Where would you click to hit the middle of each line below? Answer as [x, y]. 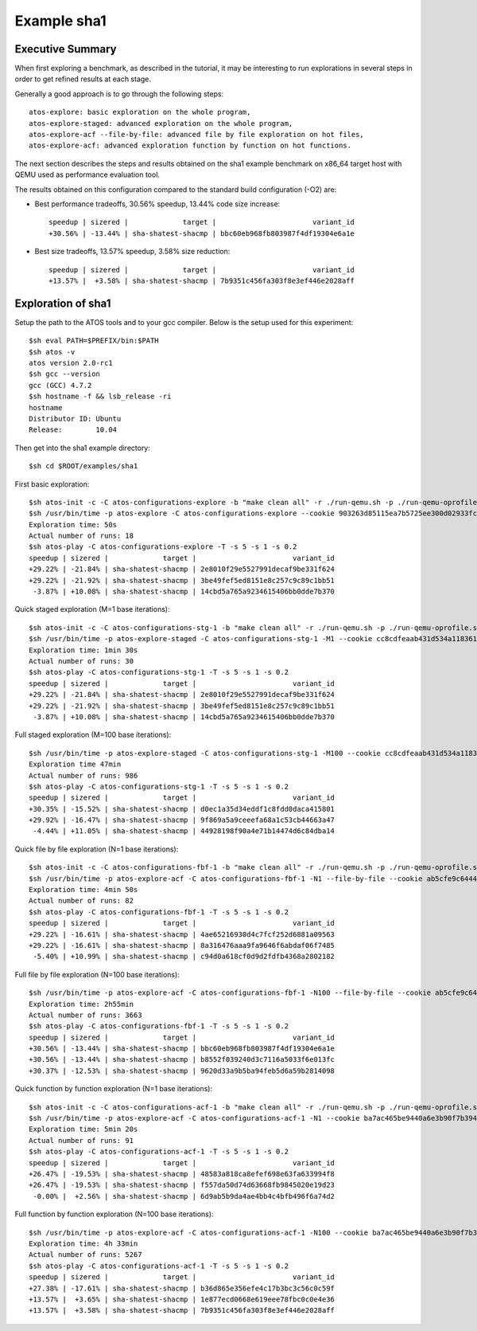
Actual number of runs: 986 [83, 775]
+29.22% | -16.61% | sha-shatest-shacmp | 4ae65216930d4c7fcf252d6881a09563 [182, 934]
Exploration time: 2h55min [81, 1004]
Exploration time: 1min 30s [83, 650]
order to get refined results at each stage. [83, 79]
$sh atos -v [52, 352]
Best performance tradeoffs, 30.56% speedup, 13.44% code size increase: [157, 204]
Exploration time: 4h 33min [83, 1243]
